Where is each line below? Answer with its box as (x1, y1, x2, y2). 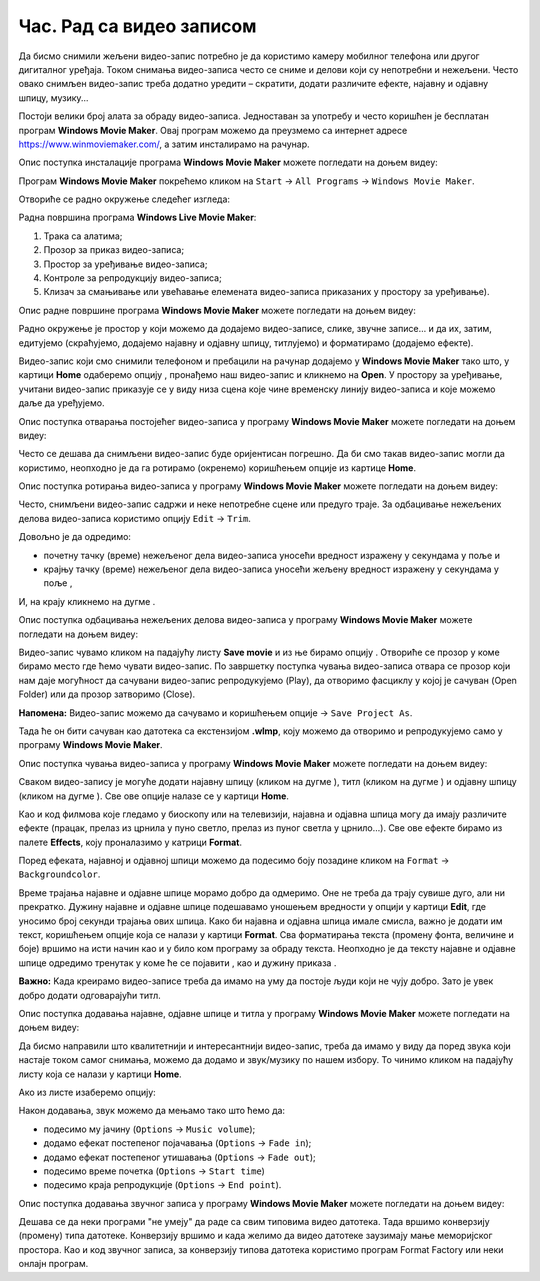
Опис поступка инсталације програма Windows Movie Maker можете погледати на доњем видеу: (18, 156, 439, 169)
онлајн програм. (18, 1258, 89, 1270)
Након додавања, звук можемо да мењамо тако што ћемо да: (18, 1105, 285, 1117)
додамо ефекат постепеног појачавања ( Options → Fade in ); (43, 1137, 312, 1149)
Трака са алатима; (43, 230, 123, 242)
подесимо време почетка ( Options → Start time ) (43, 1165, 265, 1177)
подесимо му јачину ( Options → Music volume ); (43, 1123, 256, 1135)
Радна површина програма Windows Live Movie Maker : (18, 211, 257, 224)
